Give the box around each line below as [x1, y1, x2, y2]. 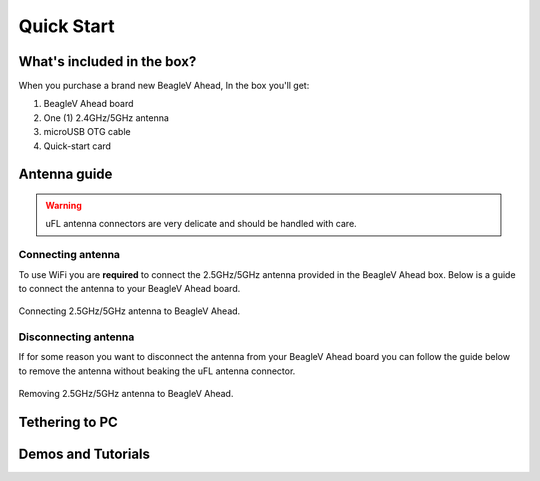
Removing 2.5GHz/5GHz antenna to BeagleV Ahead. [18, 388, 234, 400]
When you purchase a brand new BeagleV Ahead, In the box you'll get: [18, 80, 310, 92]
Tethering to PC [18, 414, 119, 431]
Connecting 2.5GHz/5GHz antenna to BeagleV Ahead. [18, 305, 241, 317]
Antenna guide [18, 166, 113, 183]
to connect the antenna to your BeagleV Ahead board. [18, 282, 241, 294]
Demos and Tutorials [18, 446, 150, 463]
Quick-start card [43, 140, 112, 152]
